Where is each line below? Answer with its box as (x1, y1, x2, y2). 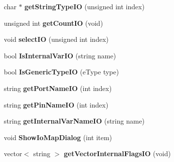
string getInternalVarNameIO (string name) (4, 116, 145, 126)
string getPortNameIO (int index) (4, 83, 112, 93)
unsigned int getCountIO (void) (4, 18, 103, 28)
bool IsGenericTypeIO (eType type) (4, 67, 119, 77)
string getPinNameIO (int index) (4, 99, 109, 109)
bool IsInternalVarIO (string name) (4, 50, 116, 60)
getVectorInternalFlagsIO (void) (63, 148, 171, 159)
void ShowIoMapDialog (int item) (4, 132, 112, 142)
